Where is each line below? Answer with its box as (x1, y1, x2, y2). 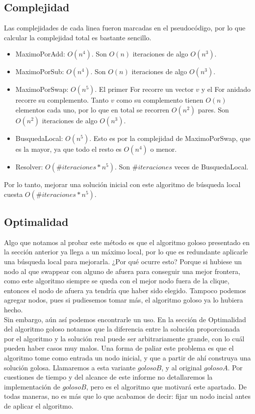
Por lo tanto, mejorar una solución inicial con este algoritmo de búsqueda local (4, 179, 241, 189)
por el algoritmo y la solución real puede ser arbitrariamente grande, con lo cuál (4, 333, 245, 343)
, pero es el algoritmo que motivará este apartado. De (86, 381, 247, 391)
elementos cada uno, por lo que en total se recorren (15, 104, 170, 114)
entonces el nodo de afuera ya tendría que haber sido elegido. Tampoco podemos (4, 285, 246, 295)
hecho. (4, 304, 23, 314)
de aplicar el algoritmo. (4, 400, 74, 411)
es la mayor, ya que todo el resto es (15, 143, 122, 154)
